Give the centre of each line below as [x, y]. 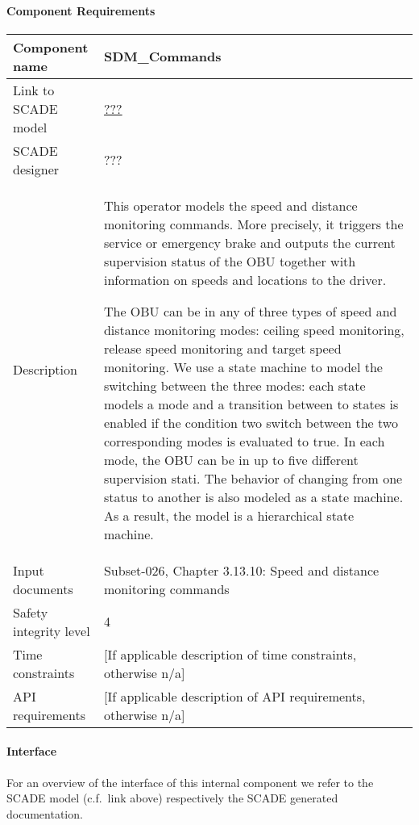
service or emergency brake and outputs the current [249, 242]
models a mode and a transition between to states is [251, 404]
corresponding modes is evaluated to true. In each [244, 441]
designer [36, 169]
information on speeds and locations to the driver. [245, 279]
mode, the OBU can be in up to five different [231, 459]
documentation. [45, 813]
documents [43, 588]
